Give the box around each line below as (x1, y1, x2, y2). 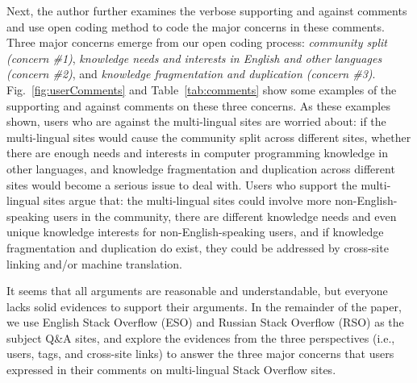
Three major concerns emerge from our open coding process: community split (6, 34, 387, 51)
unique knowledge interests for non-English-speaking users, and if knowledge (6, 223, 384, 240)
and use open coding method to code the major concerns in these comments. (6, 18, 385, 35)
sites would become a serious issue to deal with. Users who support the (6, 176, 357, 193)
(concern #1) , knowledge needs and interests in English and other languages (6, 49, 382, 66)
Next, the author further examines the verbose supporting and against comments (6, 2, 407, 19)
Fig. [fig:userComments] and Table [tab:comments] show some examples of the (6, 81, 397, 98)
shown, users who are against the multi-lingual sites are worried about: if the (6, 113, 386, 130)
